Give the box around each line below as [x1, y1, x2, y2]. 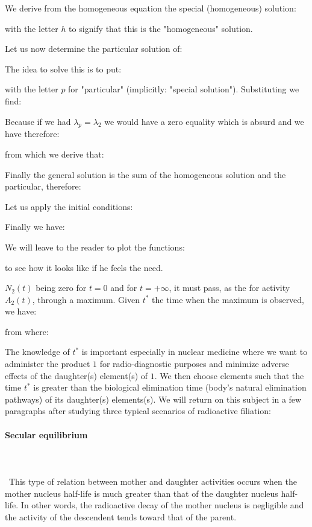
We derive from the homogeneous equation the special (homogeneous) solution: [5, 2, 296, 14]
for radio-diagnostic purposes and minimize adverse [99, 357, 289, 370]
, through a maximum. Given [32, 293, 140, 305]
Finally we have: [5, 220, 65, 233]
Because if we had [5, 115, 71, 127]
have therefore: [5, 127, 60, 140]
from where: [5, 325, 49, 337]
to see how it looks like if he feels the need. [5, 261, 163, 273]
